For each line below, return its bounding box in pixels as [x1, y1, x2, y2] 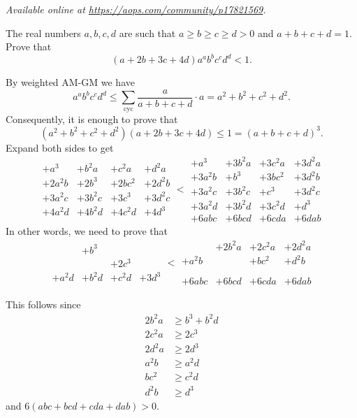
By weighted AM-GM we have [6, 75, 135, 89]
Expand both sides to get [6, 140, 114, 154]
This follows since [6, 297, 81, 312]
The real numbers [6, 25, 81, 40]
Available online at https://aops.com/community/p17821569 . [6, 2, 266, 16]
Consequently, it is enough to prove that [6, 111, 178, 126]
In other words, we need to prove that [6, 223, 168, 238]
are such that [119, 25, 176, 40]
